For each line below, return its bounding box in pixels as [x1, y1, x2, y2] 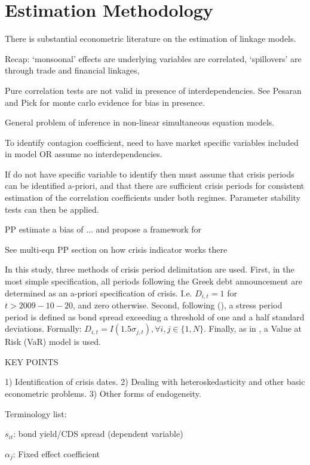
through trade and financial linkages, [5, 64, 140, 77]
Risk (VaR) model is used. [5, 335, 101, 348]
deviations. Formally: [5, 322, 82, 335]
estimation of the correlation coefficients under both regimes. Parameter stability [5, 191, 300, 204]
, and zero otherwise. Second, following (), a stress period [72, 299, 283, 311]
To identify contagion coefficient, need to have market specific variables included [5, 136, 299, 148]
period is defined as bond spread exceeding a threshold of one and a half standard [5, 310, 305, 323]
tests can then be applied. [5, 203, 99, 215]
